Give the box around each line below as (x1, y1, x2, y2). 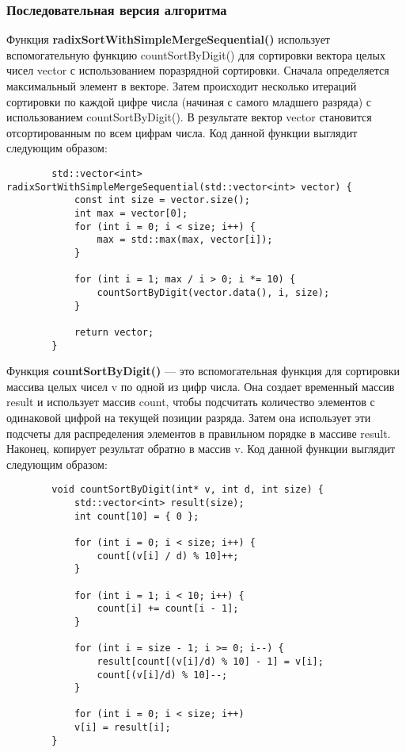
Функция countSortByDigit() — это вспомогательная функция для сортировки (6, 363, 400, 379)
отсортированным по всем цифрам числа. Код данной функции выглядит (6, 124, 358, 140)
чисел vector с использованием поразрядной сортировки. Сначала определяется (6, 62, 389, 79)
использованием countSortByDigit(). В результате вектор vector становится (6, 109, 372, 125)
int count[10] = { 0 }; (74, 510, 199, 522)
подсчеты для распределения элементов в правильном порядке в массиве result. (6, 424, 391, 441)
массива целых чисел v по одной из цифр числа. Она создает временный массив (6, 378, 395, 394)
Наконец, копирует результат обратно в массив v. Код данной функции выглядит (6, 440, 396, 457)
